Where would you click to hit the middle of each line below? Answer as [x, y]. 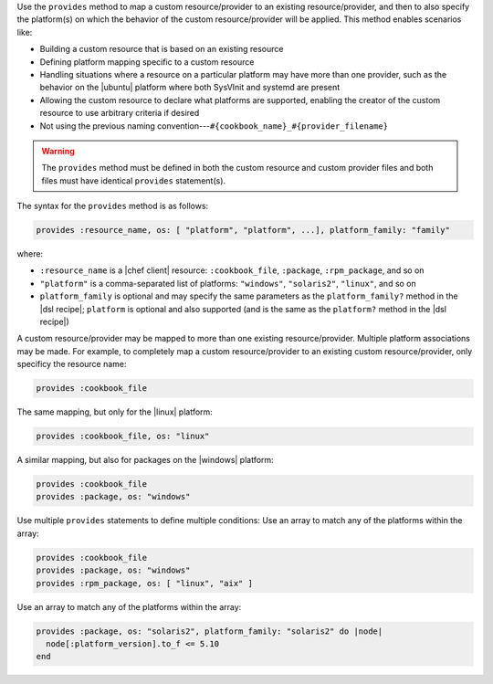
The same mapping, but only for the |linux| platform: [115, 412]
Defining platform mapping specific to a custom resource [147, 62]
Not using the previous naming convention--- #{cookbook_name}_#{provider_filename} [214, 126]
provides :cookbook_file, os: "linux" [123, 437]
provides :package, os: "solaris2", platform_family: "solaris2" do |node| [210, 631]
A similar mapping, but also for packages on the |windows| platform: [145, 460]
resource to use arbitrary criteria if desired [120, 113]
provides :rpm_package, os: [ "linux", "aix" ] [144, 583]
